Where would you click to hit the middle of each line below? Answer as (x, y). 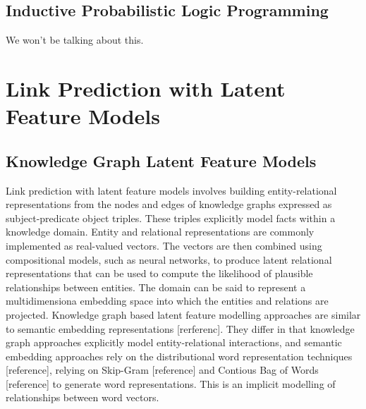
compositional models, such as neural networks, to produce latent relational (169, 259)
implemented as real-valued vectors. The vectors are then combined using (164, 245)
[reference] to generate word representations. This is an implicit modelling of (171, 383)
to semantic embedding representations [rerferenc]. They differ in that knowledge (180, 328)
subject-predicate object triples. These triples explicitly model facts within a (171, 218)
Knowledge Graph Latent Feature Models (161, 160)
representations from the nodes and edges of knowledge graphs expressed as (169, 204)
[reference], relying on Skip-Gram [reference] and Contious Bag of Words (162, 370)
